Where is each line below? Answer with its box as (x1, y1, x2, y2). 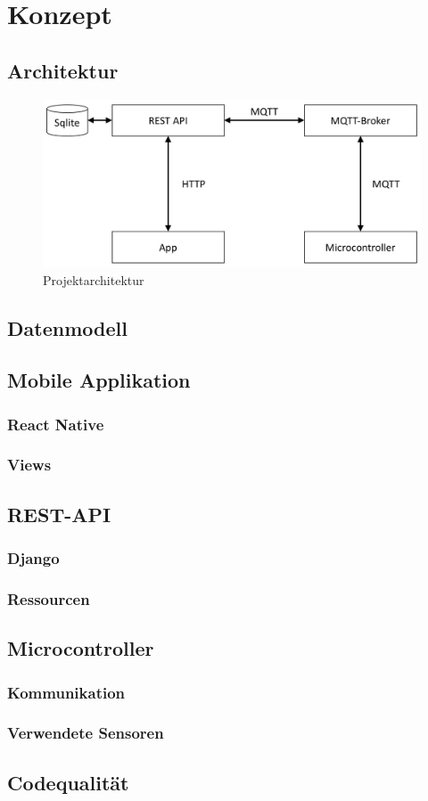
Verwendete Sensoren (7, 722, 164, 744)
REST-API (7, 500, 111, 527)
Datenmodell (7, 314, 128, 341)
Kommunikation (7, 681, 126, 703)
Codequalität (7, 768, 129, 796)
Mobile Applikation (7, 366, 191, 394)
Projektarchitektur (43, 270, 144, 289)
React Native (7, 413, 104, 435)
